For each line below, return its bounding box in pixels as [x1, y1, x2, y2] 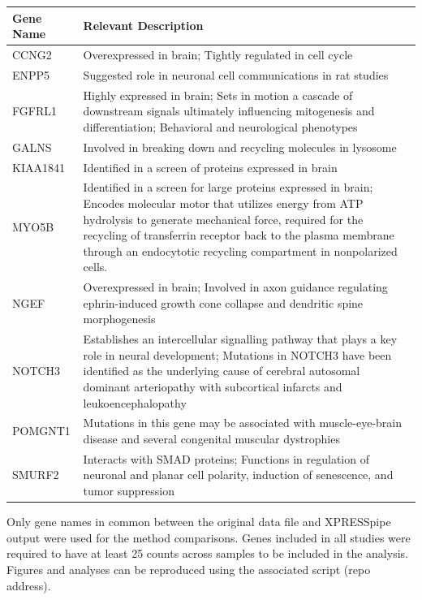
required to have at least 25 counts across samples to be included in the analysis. [6, 545, 408, 562]
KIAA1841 [12, 158, 65, 175]
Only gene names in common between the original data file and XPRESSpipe [6, 513, 391, 530]
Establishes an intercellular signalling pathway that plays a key [83, 330, 398, 347]
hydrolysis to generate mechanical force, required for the [83, 210, 364, 227]
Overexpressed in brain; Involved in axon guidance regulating [83, 278, 388, 296]
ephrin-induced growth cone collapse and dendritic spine [83, 294, 364, 311]
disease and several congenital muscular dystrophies [83, 430, 340, 447]
